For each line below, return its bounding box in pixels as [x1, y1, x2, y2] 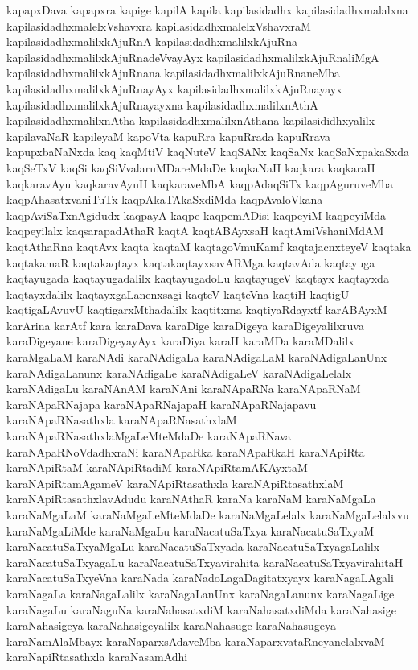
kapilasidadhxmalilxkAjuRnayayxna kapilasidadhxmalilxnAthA [6, 96, 318, 113]
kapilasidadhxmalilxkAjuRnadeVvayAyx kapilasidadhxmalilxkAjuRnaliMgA [6, 48, 379, 65]
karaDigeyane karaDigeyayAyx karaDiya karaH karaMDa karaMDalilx [6, 333, 354, 349]
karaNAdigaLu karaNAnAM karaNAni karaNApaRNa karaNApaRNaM [6, 380, 361, 397]
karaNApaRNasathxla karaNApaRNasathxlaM [6, 412, 237, 428]
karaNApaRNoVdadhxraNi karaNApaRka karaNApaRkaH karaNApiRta [6, 443, 365, 460]
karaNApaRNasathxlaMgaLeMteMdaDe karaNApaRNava [6, 428, 291, 445]
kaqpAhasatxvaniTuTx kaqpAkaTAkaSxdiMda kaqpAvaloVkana [6, 191, 323, 208]
